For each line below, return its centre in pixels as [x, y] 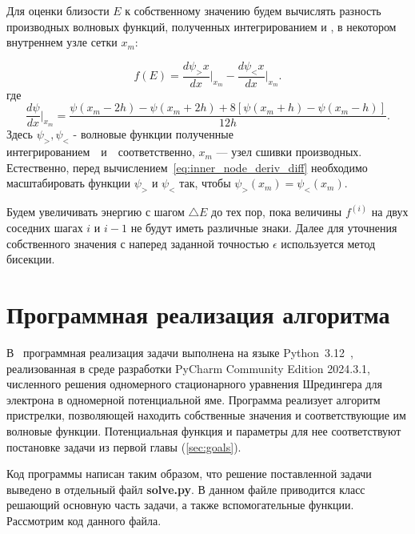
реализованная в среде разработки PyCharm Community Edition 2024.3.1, [188, 368]
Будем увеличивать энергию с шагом [96, 212]
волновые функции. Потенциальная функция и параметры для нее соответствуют [204, 430]
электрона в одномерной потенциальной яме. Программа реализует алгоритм [194, 399]
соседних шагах [45, 228]
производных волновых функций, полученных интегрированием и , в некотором [202, 26]
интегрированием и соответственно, [101, 152]
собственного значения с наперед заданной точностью [138, 243]
